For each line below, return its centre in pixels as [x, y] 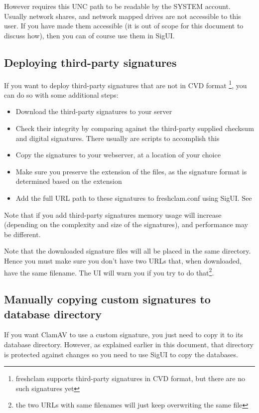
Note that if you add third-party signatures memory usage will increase [113, 214]
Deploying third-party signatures [90, 62]
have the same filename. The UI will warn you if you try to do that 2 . [109, 272]
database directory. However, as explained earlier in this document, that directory [129, 344]
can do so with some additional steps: [61, 94]
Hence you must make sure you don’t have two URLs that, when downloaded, [123, 260]
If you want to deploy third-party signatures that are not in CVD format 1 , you [126, 84]
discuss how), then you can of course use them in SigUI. [89, 35]
